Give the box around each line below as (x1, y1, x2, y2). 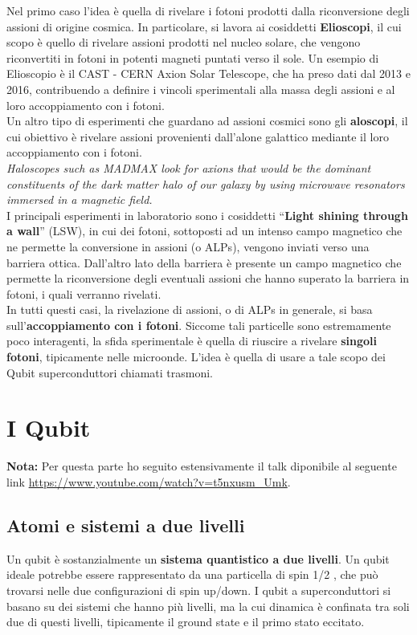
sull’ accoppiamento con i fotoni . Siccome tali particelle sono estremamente (6, 316, 391, 333)
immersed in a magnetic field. (6, 191, 153, 208)
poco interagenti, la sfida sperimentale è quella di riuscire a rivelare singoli (6, 332, 377, 349)
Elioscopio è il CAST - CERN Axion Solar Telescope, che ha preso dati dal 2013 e (6, 65, 411, 82)
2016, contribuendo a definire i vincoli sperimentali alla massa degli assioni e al (6, 80, 395, 97)
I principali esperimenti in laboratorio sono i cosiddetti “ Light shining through (6, 206, 408, 223)
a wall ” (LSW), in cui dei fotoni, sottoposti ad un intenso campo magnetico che (6, 222, 403, 239)
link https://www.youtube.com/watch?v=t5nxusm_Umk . (6, 473, 291, 490)
